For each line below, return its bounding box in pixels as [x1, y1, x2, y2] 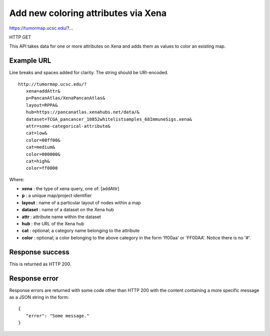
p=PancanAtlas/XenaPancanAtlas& [25, 95, 105, 101]
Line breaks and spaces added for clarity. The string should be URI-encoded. [9, 70, 168, 76]
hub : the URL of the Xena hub [21, 221, 84, 227]
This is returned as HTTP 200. [9, 261, 71, 267]
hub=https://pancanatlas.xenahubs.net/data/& [25, 109, 139, 115]
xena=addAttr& [25, 88, 60, 94]
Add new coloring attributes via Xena [9, 8, 167, 19]
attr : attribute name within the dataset [21, 213, 101, 220]
